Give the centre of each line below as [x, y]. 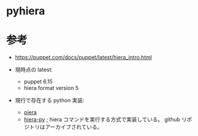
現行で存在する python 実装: [49, 101]
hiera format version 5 [51, 88]
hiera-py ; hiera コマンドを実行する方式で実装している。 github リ [105, 120]
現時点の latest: [34, 69]
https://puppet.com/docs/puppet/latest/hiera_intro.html [83, 58]
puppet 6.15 [38, 81]
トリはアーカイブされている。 [66, 127]
